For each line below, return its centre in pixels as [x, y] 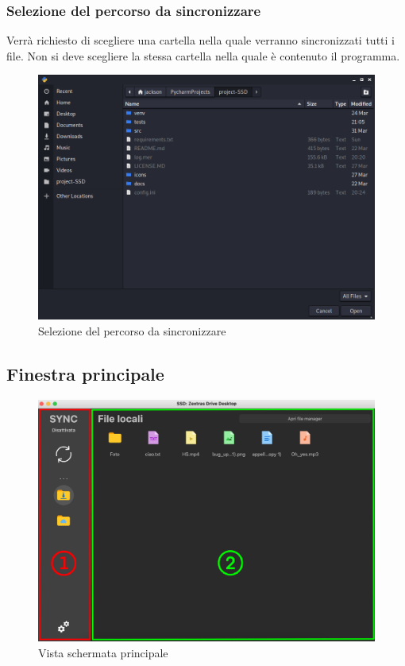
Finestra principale [85, 373]
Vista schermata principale [103, 652]
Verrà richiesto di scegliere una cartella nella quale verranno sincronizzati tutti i [201, 40]
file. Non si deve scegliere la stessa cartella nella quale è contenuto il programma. [203, 55]
